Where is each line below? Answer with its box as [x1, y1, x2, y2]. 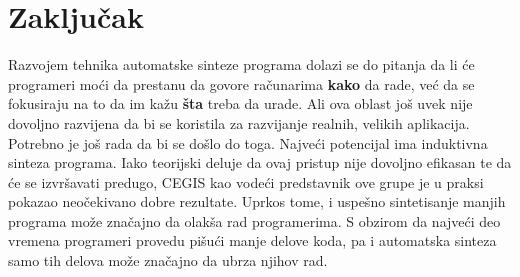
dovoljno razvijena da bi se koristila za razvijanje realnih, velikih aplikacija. [8, 112, 470, 133]
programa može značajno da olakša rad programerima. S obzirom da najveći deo [8, 210, 501, 231]
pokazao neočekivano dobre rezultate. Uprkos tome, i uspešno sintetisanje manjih [8, 191, 506, 212]
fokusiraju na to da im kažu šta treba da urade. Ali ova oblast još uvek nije [8, 93, 473, 114]
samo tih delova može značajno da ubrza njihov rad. [8, 250, 328, 271]
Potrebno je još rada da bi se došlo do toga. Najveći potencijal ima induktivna [8, 132, 488, 153]
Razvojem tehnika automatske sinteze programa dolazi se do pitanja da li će [8, 54, 475, 75]
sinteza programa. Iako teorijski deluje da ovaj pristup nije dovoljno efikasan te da [8, 152, 512, 173]
